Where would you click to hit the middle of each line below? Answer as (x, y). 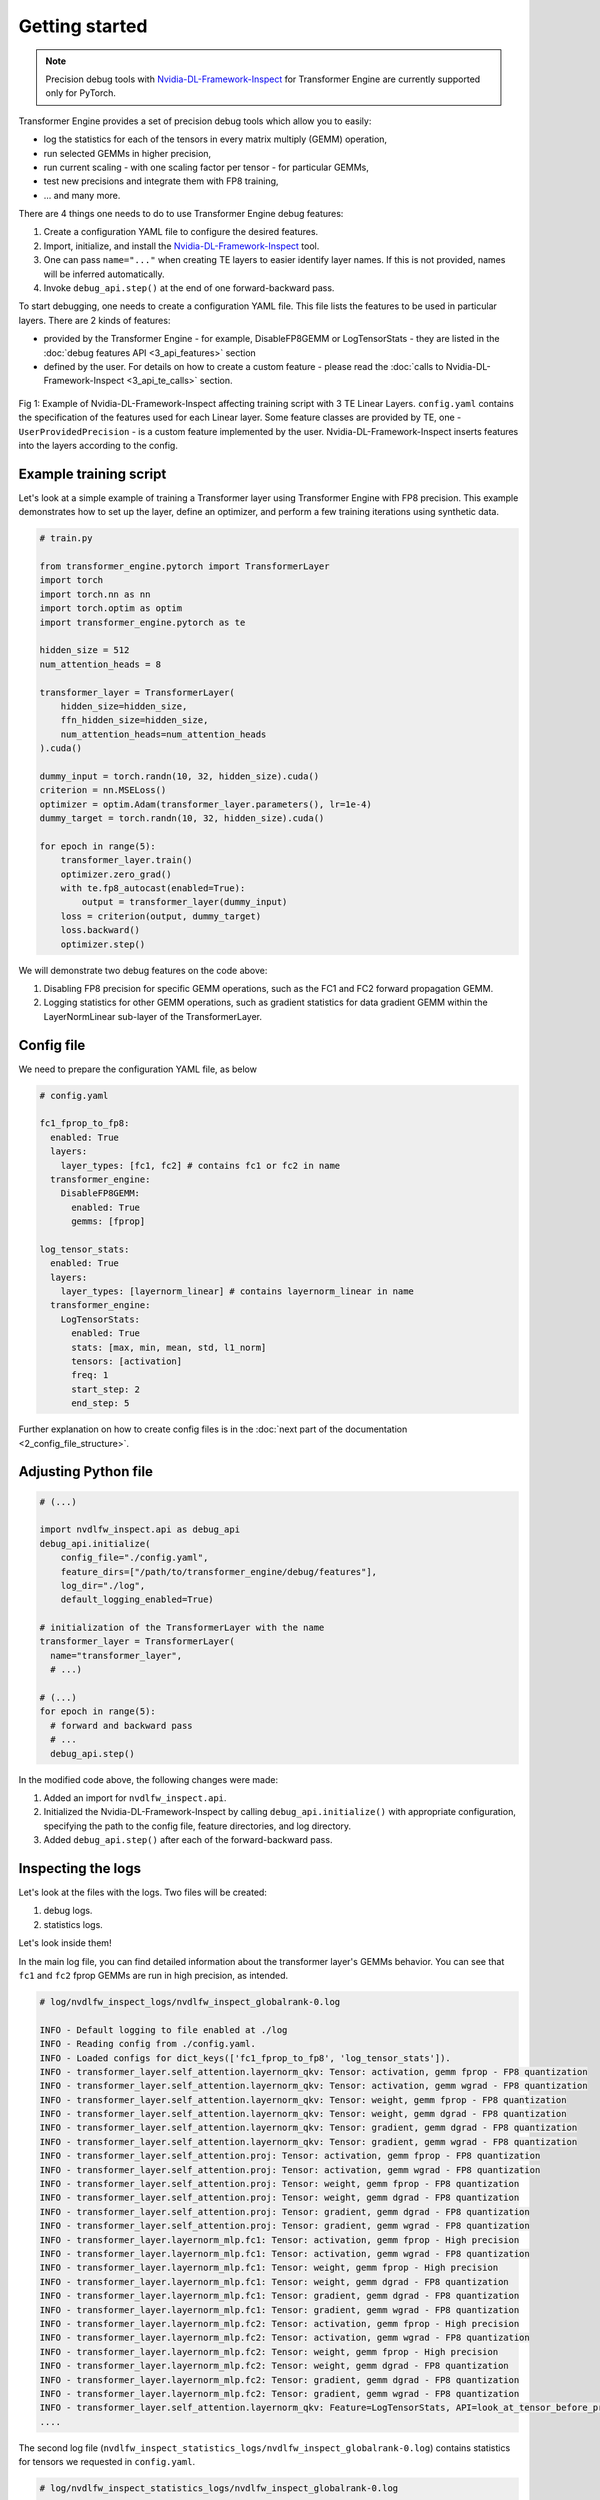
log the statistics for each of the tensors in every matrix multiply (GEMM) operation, (215, 139)
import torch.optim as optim (111, 608)
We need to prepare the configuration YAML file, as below (137, 1069)
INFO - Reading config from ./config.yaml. (148, 2044)
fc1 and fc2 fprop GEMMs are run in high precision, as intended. (153, 1975)
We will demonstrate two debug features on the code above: (143, 970)
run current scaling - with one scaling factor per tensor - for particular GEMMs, (206, 167)
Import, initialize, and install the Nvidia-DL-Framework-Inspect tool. (181, 246)
